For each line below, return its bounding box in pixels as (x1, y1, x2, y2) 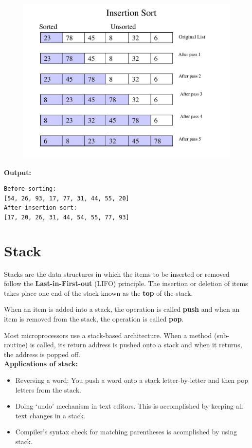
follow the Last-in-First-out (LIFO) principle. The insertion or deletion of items (4, 278, 248, 288)
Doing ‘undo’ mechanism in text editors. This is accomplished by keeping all (15, 401, 243, 411)
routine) (4, 340, 28, 350)
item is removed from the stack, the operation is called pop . (4, 314, 184, 324)
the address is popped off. (4, 349, 80, 359)
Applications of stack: (4, 358, 78, 369)
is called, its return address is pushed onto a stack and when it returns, (30, 340, 242, 350)
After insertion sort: (4, 204, 77, 212)
